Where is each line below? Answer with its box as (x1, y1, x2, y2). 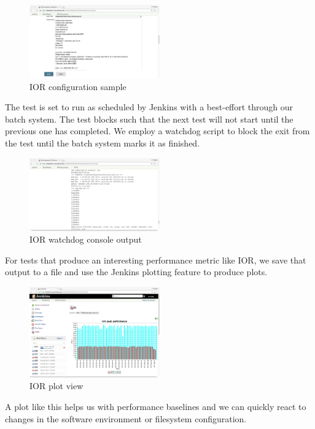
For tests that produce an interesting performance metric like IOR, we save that (5, 253, 306, 266)
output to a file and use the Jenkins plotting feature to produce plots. (5, 265, 268, 278)
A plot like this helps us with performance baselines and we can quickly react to (5, 400, 306, 412)
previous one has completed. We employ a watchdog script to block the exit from (5, 124, 310, 137)
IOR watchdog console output (29, 233, 142, 246)
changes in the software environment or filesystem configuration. (5, 412, 247, 425)
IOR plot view (29, 379, 84, 392)
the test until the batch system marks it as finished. (5, 137, 200, 149)
